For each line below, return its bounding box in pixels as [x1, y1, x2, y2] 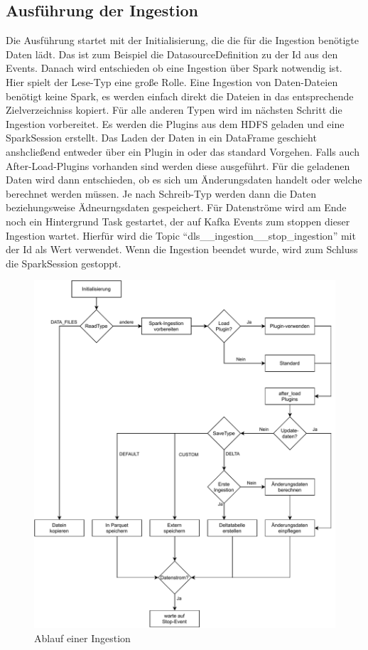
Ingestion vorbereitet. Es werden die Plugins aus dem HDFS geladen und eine [6, 116, 345, 131]
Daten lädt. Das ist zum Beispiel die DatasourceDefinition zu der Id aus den [6, 46, 338, 61]
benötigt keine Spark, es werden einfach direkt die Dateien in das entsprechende [6, 88, 354, 103]
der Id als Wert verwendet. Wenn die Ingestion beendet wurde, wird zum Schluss [6, 242, 358, 257]
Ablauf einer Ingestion [34, 630, 131, 645]
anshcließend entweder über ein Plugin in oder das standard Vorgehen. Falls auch [6, 144, 359, 159]
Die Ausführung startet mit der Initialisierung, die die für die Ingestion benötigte [6, 33, 359, 48]
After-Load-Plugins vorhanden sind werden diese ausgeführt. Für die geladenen [6, 158, 350, 173]
